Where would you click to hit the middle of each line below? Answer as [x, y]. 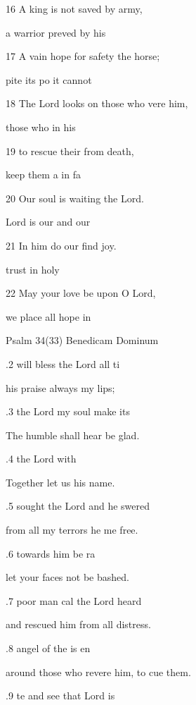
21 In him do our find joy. [61, 245]
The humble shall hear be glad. [73, 435]
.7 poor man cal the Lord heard [74, 600]
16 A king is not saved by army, [74, 8]
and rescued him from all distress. [78, 624]
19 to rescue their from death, [70, 151]
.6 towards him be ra [51, 553]
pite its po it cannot [49, 79]
